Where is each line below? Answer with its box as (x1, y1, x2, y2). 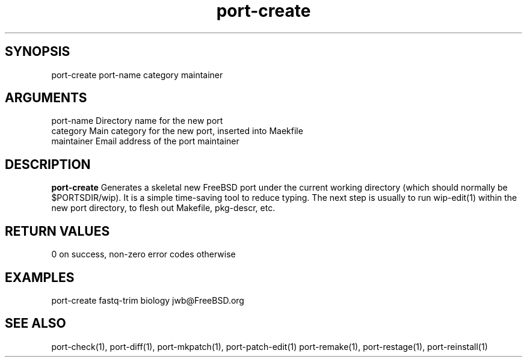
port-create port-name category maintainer (51, 69, 223, 80)
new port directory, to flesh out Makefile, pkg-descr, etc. (51, 203, 276, 213)
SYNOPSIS (5, 44, 70, 60)
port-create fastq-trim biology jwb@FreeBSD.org (51, 295, 244, 305)
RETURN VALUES (5, 223, 110, 239)
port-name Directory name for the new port (51, 115, 223, 126)
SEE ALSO (5, 316, 66, 331)
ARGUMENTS (5, 90, 87, 106)
